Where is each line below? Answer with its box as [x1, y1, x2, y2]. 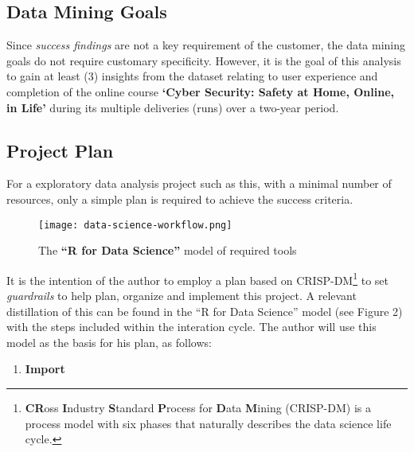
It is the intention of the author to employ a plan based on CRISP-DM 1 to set [6, 269, 389, 288]
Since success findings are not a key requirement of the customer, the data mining [6, 37, 406, 53]
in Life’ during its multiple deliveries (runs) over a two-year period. [6, 99, 339, 115]
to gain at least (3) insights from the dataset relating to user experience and [6, 68, 378, 84]
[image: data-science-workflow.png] [38, 219, 232, 231]
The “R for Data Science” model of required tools [38, 242, 297, 259]
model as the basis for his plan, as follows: [6, 333, 212, 350]
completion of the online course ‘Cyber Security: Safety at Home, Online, [6, 83, 394, 99]
